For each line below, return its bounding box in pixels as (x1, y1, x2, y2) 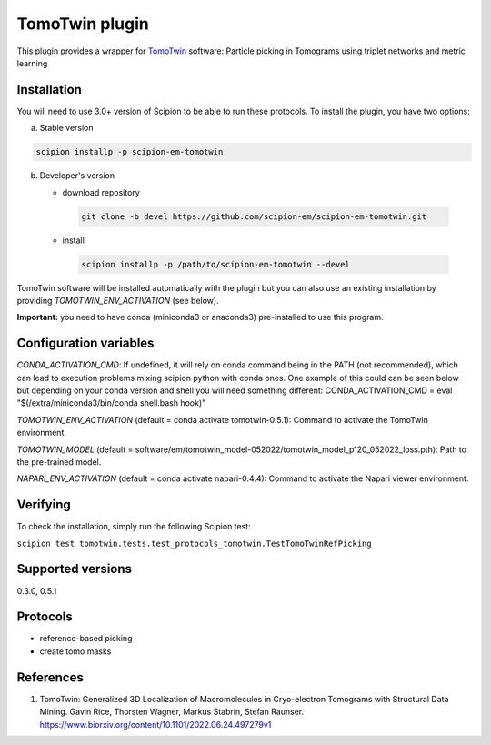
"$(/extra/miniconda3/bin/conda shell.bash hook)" (16, 398, 206, 408)
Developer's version (39, 170, 115, 181)
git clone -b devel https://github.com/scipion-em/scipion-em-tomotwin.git (81, 211, 427, 222)
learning (16, 57, 48, 68)
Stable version (39, 123, 95, 134)
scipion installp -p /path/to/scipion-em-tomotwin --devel (81, 259, 350, 269)
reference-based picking (39, 633, 133, 644)
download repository (62, 186, 140, 197)
